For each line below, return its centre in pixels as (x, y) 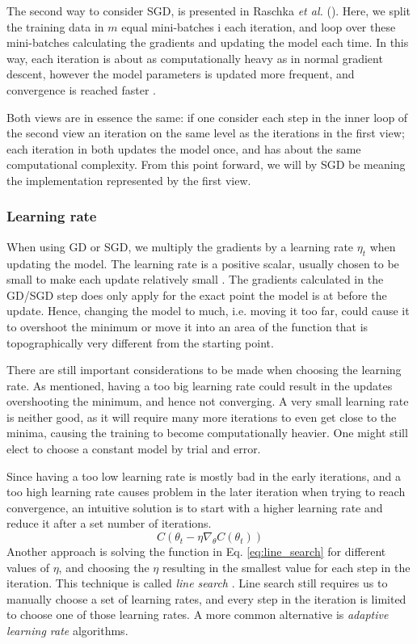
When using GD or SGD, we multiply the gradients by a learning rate (180, 246)
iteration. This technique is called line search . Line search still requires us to (197, 583)
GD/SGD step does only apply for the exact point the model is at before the (197, 295)
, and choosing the (104, 567)
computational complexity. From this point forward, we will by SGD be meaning (206, 164)
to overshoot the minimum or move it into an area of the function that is (187, 326)
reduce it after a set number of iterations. (109, 523)
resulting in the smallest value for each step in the (286, 567)
